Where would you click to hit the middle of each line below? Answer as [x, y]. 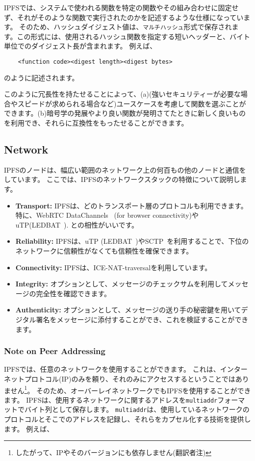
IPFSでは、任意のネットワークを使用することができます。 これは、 [112, 369]
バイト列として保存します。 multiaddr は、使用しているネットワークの [137, 409]
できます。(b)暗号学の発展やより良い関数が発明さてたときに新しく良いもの [125, 113]
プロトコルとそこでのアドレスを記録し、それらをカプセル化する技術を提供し [127, 419]
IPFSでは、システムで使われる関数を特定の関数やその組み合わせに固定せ [121, 7]
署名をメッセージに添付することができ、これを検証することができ [142, 319]
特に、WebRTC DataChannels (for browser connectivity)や [107, 215]
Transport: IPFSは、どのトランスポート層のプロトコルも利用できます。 [131, 205]
